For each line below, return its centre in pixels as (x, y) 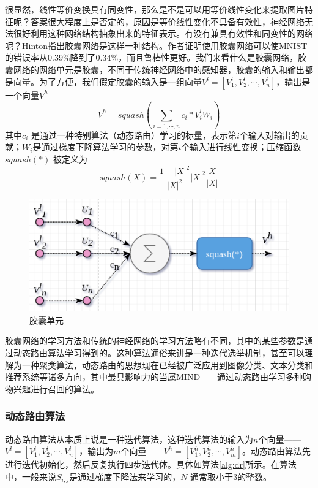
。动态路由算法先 (276, 451)
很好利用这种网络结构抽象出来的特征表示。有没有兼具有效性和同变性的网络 (163, 33)
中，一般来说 (31, 476)
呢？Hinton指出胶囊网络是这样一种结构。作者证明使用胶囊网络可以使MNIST (156, 45)
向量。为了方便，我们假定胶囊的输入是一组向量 (107, 81)
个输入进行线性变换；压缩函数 (241, 147)
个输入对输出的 (269, 135)
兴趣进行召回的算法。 (56, 388)
